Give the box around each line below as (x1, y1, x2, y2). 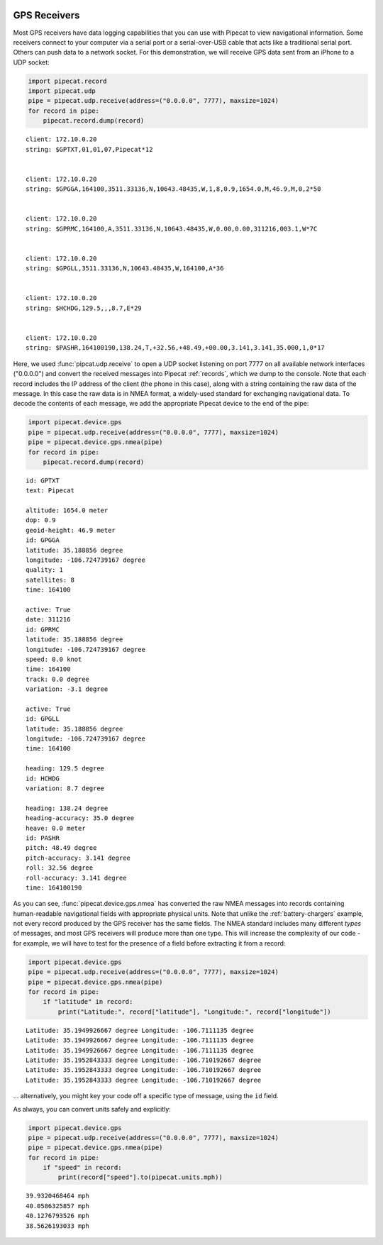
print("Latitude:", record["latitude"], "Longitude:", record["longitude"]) (57, 1007, 331, 1016)
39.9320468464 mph (26, 1192, 90, 1200)
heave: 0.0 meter (26, 824, 86, 832)
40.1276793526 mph (26, 1212, 90, 1220)
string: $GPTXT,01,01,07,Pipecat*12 (26, 145, 153, 153)
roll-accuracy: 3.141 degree (26, 873, 127, 882)
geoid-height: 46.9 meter (26, 526, 116, 534)
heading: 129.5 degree (26, 765, 105, 773)
